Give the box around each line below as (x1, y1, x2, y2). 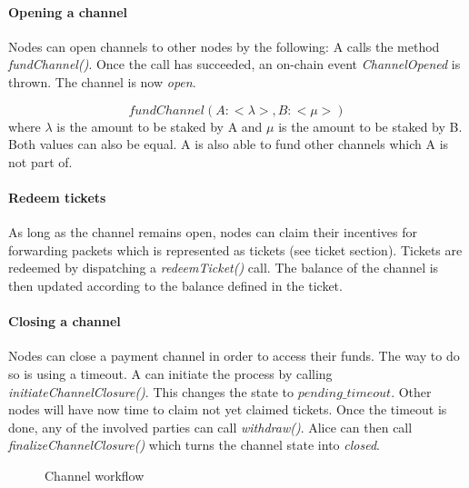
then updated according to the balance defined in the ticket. (8, 275, 343, 294)
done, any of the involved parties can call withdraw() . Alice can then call (8, 417, 413, 436)
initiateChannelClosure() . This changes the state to (8, 382, 294, 401)
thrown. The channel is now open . (8, 72, 196, 91)
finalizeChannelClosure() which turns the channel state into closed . (8, 435, 380, 454)
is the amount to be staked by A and (56, 116, 263, 135)
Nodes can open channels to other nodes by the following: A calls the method (8, 36, 440, 55)
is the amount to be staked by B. (278, 116, 463, 135)
